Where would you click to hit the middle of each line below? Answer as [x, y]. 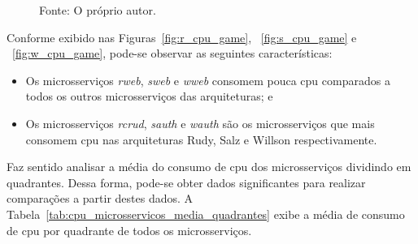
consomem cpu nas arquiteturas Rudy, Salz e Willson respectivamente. [201, 139]
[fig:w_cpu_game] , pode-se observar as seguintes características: [172, 53]
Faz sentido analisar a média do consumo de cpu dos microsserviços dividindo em [209, 167]
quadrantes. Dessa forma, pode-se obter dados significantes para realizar [186, 182]
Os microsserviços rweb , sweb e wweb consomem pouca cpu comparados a [208, 80]
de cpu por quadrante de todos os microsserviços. [129, 230]
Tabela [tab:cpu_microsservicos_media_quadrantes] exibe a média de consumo [206, 214]
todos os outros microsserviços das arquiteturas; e [149, 96]
